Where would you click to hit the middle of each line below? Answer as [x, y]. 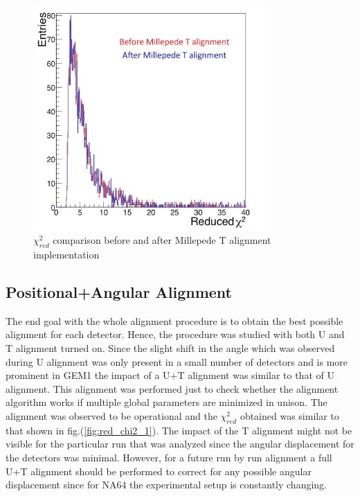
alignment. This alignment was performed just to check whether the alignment [172, 388]
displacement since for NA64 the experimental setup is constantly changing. [166, 485]
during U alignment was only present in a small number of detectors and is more [177, 361]
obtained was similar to [289, 415]
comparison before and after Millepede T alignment [162, 240]
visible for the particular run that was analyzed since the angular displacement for [180, 444]
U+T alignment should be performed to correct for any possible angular [159, 471]
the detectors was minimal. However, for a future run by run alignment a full [169, 457]
